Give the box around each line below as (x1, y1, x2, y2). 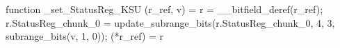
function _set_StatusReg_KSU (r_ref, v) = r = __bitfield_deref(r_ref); (6, 2, 323, 16)
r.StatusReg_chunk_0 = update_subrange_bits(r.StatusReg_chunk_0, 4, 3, (6, 15, 335, 29)
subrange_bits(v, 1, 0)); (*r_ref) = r (6, 29, 164, 43)
